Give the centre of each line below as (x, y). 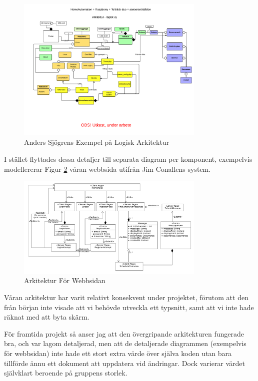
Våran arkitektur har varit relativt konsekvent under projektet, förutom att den (126, 297)
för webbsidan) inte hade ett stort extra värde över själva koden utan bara (118, 353)
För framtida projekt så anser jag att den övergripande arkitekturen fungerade (124, 333)
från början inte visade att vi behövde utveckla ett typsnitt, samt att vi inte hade (129, 307)
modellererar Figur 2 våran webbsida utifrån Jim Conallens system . (107, 169)
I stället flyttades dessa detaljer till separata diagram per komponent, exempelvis (128, 159)
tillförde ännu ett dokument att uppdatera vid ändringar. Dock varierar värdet (125, 363)
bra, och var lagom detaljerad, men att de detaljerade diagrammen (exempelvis (125, 343)
